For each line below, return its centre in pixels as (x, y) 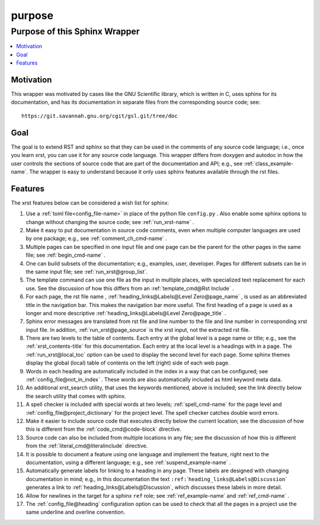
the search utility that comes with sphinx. (76, 396)
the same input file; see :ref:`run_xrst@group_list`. (87, 271)
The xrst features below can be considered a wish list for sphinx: (90, 203)
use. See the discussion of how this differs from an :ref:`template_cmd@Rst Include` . (130, 288)
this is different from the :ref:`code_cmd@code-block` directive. (104, 429)
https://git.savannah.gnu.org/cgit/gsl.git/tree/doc (100, 116)
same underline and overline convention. (76, 512)
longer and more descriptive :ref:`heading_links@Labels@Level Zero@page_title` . (126, 313)
